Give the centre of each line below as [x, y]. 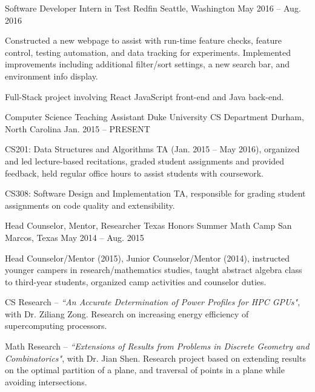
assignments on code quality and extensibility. [90, 205]
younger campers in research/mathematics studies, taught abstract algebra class [154, 270]
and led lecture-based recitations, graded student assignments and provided [145, 161]
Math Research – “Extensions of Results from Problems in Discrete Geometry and [157, 346]
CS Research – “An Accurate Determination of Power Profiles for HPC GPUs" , [153, 302]
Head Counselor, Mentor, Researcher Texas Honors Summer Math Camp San [148, 225]
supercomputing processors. [56, 326]
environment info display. [51, 76]
